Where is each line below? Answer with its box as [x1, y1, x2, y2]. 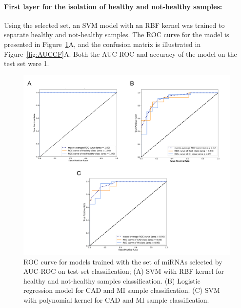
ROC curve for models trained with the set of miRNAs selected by [23, 256, 222, 266]
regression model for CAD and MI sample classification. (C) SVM [23, 285, 220, 295]
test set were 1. [4, 58, 49, 68]
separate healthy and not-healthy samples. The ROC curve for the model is [4, 29, 229, 40]
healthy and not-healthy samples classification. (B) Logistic [23, 275, 201, 286]
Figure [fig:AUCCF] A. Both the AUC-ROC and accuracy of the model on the [4, 48, 237, 59]
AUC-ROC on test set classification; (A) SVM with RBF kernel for [23, 266, 224, 276]
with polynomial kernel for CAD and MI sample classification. [23, 295, 209, 305]
